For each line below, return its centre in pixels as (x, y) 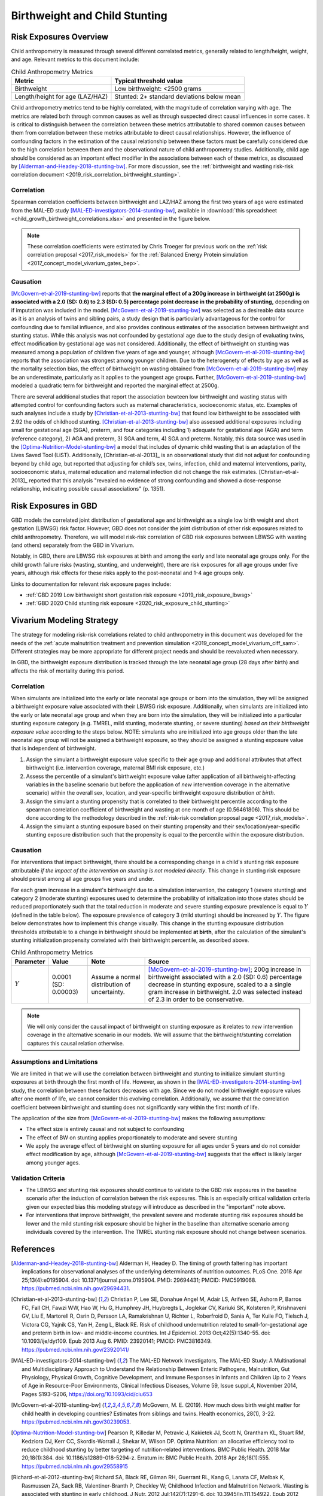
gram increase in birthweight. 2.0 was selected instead (225, 992)
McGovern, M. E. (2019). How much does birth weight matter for (222, 1405)
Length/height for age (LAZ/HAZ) (61, 97)
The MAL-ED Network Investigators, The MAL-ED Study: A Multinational (217, 1361)
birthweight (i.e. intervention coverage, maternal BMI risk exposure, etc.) (115, 768)
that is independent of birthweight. (54, 749)
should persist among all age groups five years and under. (83, 879)
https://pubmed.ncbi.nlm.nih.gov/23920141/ (76, 1349)
